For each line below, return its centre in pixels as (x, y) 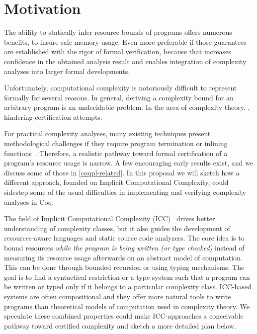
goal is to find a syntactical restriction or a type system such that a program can (127, 277)
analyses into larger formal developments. (67, 71)
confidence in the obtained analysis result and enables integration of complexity (125, 61)
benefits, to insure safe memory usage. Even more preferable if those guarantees (125, 42)
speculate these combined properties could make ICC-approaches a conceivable (124, 316)
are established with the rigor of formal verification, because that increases (118, 51)
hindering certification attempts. (53, 117)
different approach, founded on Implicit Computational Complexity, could (116, 182)
